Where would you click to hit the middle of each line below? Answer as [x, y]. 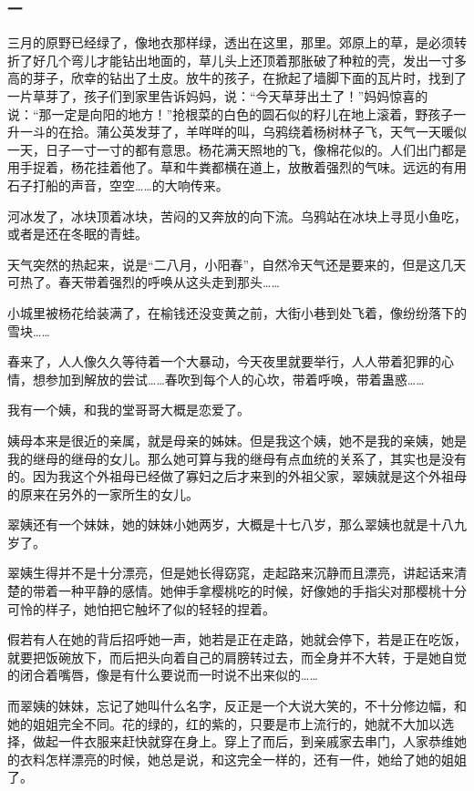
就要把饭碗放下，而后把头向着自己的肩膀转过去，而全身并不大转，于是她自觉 [237, 657]
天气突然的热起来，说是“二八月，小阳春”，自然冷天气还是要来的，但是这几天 [237, 264]
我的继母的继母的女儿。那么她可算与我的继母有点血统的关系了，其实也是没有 [237, 458]
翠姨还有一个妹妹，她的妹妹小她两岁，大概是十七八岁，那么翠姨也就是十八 [231, 524]
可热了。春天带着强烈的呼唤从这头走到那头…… [144, 282]
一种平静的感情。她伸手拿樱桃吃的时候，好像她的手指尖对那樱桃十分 [262, 591]
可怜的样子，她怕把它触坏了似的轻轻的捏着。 [141, 608]
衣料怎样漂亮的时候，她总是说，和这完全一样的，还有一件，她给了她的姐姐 [243, 759]
